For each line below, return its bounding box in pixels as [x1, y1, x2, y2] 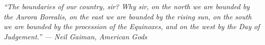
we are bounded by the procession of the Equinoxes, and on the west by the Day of [4, 21, 260, 32]
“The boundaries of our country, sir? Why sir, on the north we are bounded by [4, 1, 250, 11]
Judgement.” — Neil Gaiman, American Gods [4, 31, 147, 41]
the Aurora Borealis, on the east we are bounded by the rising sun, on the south [4, 11, 252, 21]
